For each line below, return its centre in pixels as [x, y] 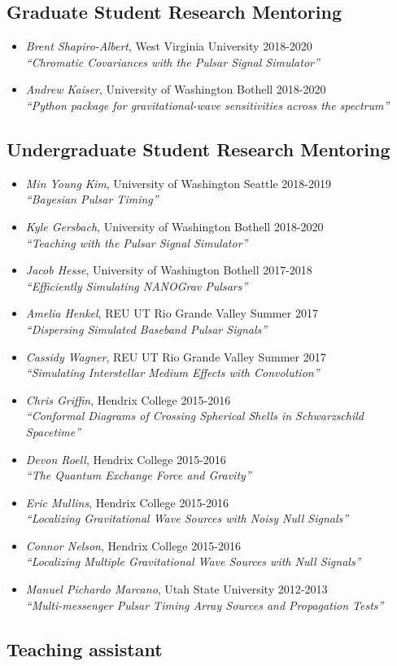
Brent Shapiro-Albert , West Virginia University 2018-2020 [169, 46]
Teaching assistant [85, 648]
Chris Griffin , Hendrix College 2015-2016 [128, 399]
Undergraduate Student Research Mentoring [198, 149]
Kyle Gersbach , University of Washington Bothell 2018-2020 [175, 226]
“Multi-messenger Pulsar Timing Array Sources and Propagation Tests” [205, 605]
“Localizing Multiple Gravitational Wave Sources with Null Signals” [193, 561]
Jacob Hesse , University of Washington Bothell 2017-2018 [169, 270]
